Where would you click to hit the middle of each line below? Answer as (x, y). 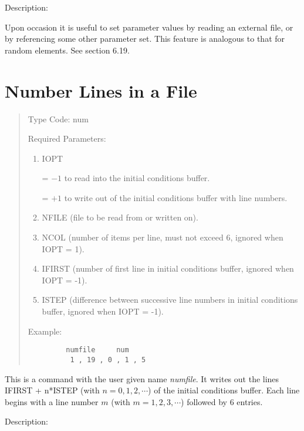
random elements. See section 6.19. (67, 50)
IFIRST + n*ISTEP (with (52, 390)
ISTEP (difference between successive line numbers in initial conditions (170, 300)
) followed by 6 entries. (222, 401)
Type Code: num (58, 118)
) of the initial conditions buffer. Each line (224, 390)
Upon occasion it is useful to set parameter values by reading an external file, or (149, 27)
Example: (45, 331)
